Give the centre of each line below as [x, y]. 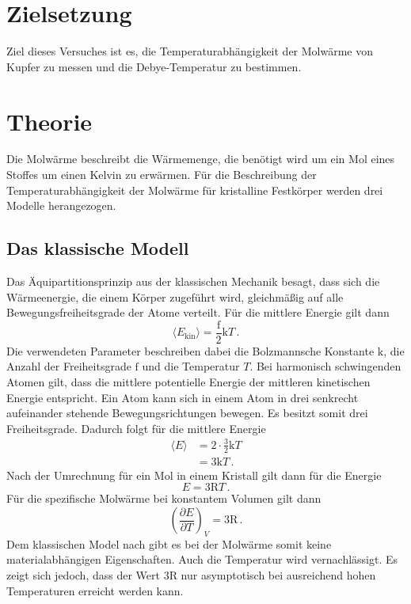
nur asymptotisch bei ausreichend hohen [278, 575]
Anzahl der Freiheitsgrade [69, 366]
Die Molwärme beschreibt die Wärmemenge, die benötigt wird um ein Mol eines [201, 159]
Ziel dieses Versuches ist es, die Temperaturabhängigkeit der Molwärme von [190, 51]
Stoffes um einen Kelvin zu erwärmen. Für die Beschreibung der [162, 175]
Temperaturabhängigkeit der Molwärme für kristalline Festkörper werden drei [195, 190]
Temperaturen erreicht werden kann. [95, 590]
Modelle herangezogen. [61, 205]
